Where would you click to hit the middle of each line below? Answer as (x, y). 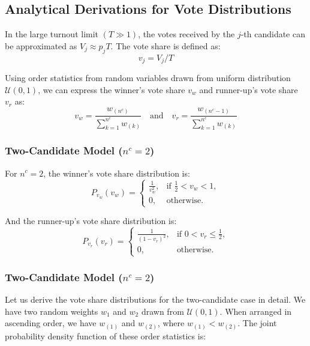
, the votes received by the (186, 34)
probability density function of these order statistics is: (106, 335)
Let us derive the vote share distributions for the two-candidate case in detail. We (155, 299)
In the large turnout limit (52, 34)
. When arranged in (256, 311)
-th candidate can (273, 34)
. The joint (257, 323)
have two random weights (52, 311)
